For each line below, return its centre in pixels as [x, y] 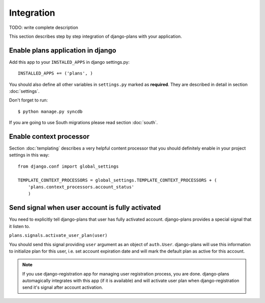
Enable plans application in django [63, 50]
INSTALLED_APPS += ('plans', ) [55, 73]
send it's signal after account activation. [63, 287]
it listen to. [20, 226]
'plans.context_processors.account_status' [81, 187]
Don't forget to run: [28, 100]
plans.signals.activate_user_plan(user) [58, 236]
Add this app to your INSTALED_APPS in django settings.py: [69, 62]
